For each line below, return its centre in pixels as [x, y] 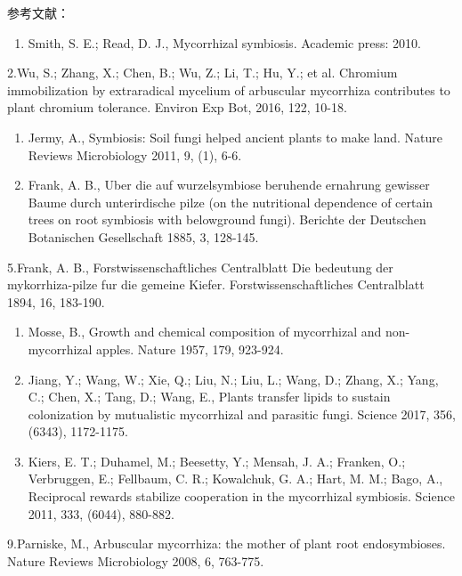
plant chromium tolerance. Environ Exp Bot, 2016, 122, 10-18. [177, 107]
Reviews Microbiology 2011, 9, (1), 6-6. [135, 154]
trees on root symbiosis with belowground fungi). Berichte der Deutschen [227, 219]
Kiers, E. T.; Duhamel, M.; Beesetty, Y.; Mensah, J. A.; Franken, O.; [217, 461]
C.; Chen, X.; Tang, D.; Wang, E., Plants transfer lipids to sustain [209, 397]
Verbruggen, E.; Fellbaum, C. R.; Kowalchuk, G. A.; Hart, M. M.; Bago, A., [235, 479]
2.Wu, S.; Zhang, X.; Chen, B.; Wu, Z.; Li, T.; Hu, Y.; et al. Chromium [203, 73]
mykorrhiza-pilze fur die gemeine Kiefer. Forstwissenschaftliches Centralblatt [216, 284]
